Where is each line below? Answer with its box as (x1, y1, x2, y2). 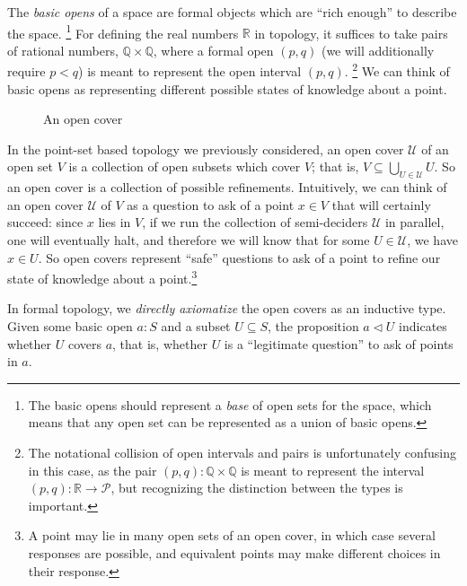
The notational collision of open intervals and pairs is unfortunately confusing (28, 443, 456, 462)
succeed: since (7, 213, 84, 232)
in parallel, (384, 213, 445, 232)
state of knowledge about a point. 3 (7, 267, 198, 287)
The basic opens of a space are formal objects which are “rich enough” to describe (7, 3, 457, 21)
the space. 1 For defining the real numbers (7, 21, 239, 42)
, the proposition (268, 317, 359, 336)
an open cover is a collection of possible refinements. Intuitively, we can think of (7, 178, 447, 197)
